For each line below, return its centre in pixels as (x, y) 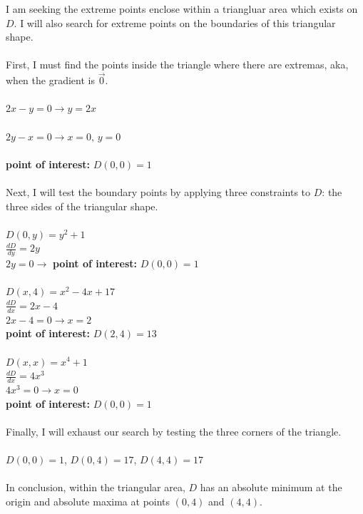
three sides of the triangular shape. (82, 206)
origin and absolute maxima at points (88, 501)
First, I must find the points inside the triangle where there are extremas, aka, (177, 65)
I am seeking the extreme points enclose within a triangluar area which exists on (182, 9)
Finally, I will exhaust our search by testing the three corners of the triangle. (174, 431)
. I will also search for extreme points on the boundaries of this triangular (175, 22)
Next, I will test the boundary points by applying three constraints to (158, 191)
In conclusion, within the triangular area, (96, 487)
